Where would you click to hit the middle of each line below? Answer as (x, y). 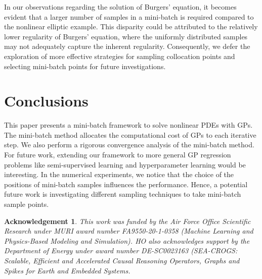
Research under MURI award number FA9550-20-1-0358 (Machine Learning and (129, 231)
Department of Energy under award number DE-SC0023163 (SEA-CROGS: (121, 250)
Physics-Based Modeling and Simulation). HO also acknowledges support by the (127, 240)
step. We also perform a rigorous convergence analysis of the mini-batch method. (129, 145)
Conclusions (46, 101)
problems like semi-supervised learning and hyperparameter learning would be (125, 164)
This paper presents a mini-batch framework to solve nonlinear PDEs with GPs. (128, 125)
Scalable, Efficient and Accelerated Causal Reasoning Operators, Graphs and (122, 260)
